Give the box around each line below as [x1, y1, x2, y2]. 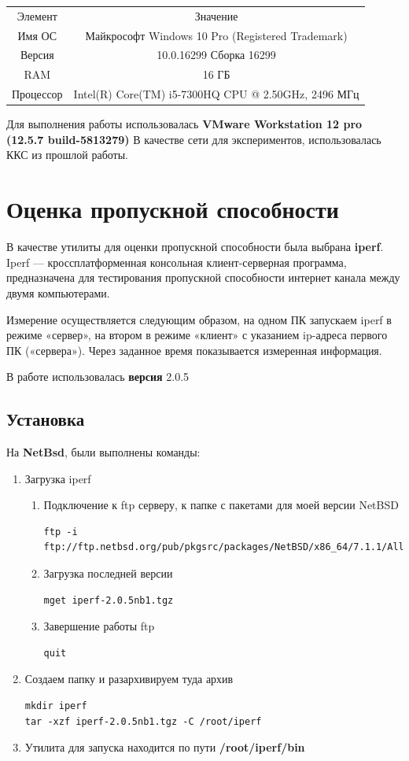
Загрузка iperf [24, 470, 91, 486]
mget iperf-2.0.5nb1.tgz [43, 594, 174, 606]
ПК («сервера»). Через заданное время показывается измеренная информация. [6, 342, 382, 358]
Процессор [12, 86, 63, 102]
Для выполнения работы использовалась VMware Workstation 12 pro [6, 116, 363, 132]
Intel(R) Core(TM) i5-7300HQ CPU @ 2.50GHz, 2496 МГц [73, 86, 359, 102]
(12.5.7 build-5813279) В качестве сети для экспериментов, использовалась [6, 131, 381, 147]
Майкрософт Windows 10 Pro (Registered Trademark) [85, 27, 348, 43]
